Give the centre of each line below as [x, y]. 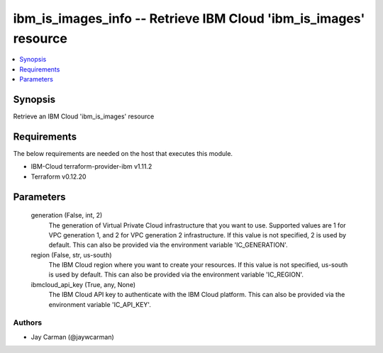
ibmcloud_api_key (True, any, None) [83, 284]
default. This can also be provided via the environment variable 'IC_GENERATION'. [168, 245]
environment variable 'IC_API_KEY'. [100, 304]
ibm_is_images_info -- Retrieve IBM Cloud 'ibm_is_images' [189, 18]
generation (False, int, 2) [67, 215]
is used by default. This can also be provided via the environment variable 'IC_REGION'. [176, 275]
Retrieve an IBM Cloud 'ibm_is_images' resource [84, 116]
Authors [28, 323]
